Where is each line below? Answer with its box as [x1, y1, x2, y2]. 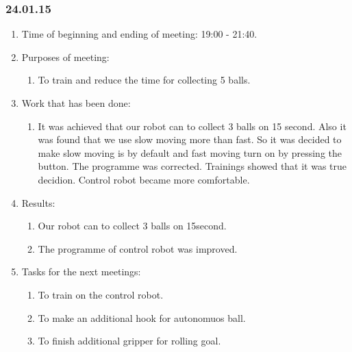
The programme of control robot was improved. [38, 241, 238, 255]
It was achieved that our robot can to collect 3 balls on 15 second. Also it [38, 118, 347, 133]
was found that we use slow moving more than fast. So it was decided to [38, 132, 342, 147]
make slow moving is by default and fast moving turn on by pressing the [38, 145, 342, 160]
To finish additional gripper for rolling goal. [38, 334, 221, 348]
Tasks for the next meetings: [21, 264, 141, 279]
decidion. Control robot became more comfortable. [38, 172, 250, 186]
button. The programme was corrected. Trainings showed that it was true [38, 159, 347, 173]
